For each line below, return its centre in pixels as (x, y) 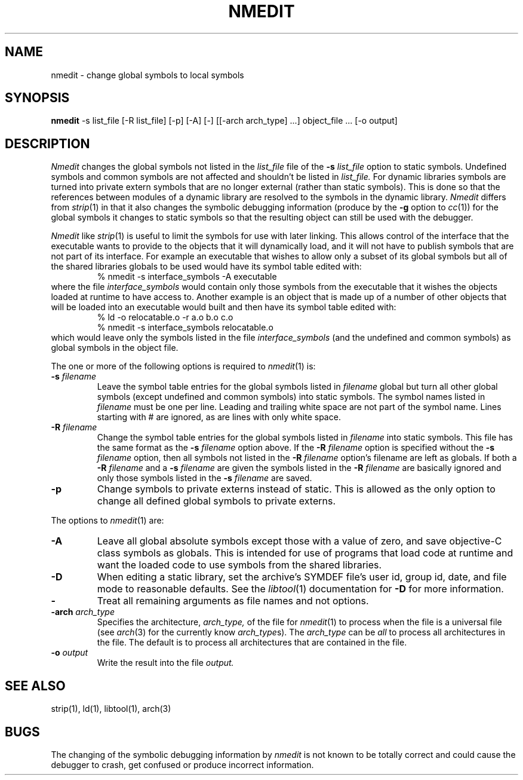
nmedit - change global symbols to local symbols (147, 75)
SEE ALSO (35, 686)
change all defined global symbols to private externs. (216, 501)
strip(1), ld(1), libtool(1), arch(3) (111, 709)
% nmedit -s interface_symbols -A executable (187, 277)
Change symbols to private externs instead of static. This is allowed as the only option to (296, 489)
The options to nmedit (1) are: (107, 521)
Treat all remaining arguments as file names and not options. (233, 601)
